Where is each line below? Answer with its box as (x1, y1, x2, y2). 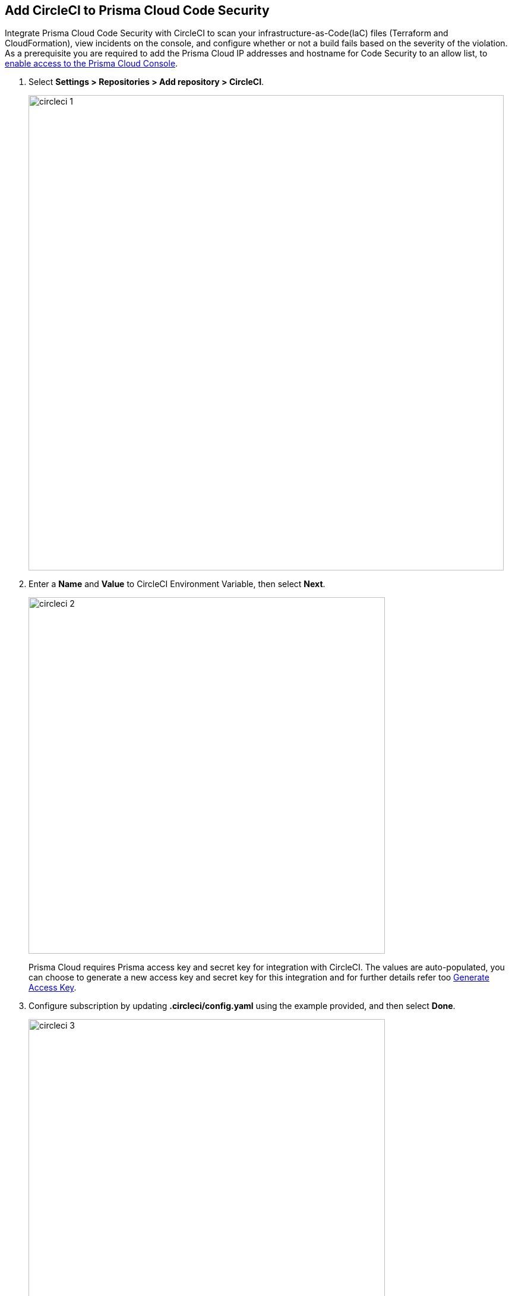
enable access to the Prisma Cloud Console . (5, 58, 178, 69)
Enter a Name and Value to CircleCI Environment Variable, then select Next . (29, 579, 325, 589)
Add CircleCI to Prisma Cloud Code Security (5, 3, 270, 18)
